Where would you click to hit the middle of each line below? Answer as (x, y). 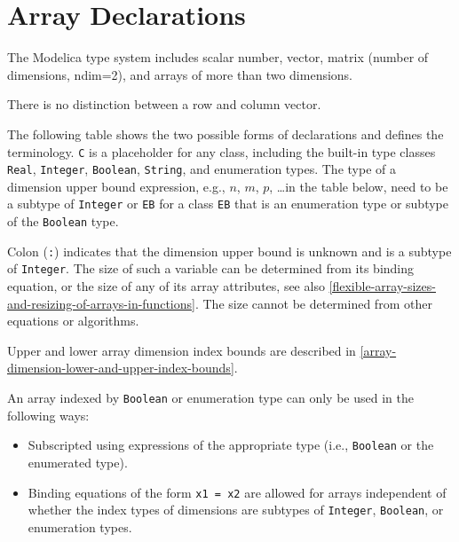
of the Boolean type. (63, 221)
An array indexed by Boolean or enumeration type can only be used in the (210, 397)
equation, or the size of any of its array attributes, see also (166, 286)
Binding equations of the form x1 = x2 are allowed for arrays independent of (237, 492)
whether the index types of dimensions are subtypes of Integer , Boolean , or (236, 510)
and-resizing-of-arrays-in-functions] (101, 303)
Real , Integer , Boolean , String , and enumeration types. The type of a (202, 169)
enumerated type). (78, 462)
